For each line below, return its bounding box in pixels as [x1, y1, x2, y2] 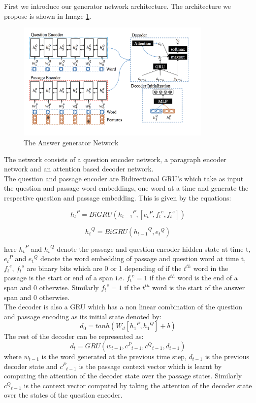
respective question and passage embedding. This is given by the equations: [4, 193, 231, 202]
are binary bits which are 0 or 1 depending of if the [27, 263, 182, 273]
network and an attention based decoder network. [4, 164, 154, 174]
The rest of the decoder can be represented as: [4, 331, 144, 341]
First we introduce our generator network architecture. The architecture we [4, 1, 231, 11]
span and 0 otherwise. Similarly [4, 282, 99, 292]
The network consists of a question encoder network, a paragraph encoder [4, 154, 226, 164]
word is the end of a [177, 272, 238, 283]
